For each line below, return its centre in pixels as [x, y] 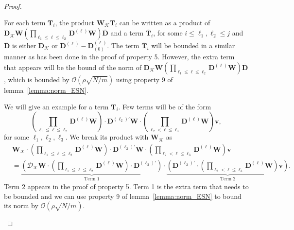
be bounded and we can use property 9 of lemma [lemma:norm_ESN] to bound [123, 196]
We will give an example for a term [56, 106]
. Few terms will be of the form [165, 106]
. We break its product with [107, 137]
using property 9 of [144, 80]
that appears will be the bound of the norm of [73, 67]
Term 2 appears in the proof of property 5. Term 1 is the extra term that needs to [126, 186]
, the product [75, 22]
